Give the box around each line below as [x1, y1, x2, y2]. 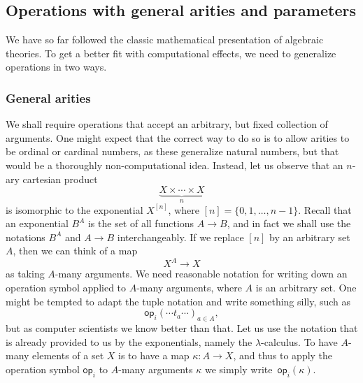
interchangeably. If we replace [117, 229, 244, 244]
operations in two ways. [6, 59, 107, 74]
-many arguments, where [136, 280, 242, 295]
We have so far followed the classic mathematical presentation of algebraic [6, 32, 324, 47]
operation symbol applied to [6, 280, 127, 295]
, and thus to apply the [233, 348, 333, 363]
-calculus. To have [261, 334, 338, 349]
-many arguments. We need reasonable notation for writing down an [55, 266, 348, 281]
